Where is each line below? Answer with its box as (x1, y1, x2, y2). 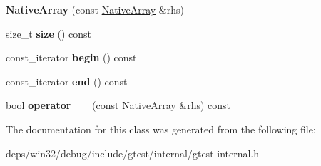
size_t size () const (6, 26, 91, 41)
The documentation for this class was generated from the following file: (6, 121, 316, 136)
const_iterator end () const (6, 73, 128, 88)
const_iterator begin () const (6, 50, 137, 65)
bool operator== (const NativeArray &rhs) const (6, 98, 231, 113)
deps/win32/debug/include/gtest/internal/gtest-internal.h (6, 145, 260, 160)
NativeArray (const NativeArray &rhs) (6, 2, 184, 16)
